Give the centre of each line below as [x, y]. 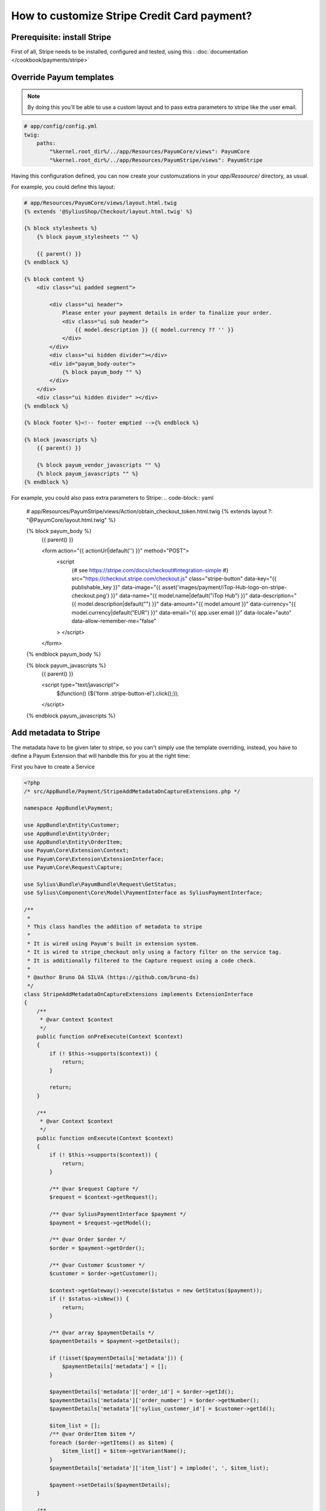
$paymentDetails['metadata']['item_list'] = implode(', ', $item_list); [159, 1468]
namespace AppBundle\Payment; [69, 808]
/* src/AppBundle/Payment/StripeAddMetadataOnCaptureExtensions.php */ [132, 791]
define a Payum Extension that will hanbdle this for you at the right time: [101, 756]
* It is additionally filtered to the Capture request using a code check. [142, 960]
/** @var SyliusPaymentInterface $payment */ [118, 1214]
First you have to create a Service [53, 767]
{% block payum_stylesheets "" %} [88, 237]
